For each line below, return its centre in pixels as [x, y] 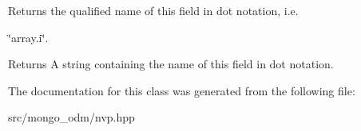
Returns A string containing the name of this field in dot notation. [171, 64]
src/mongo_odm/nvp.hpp [71, 117]
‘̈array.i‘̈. [28, 37]
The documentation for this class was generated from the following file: [182, 90]
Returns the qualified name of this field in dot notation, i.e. [153, 10]
